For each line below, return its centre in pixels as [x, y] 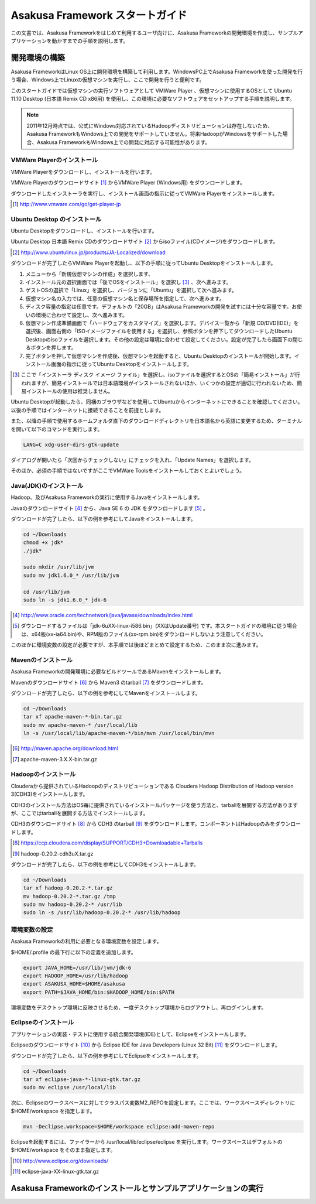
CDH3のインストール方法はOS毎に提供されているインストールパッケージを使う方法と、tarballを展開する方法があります [154, 805]
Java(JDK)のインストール [47, 485]
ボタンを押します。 [53, 348]
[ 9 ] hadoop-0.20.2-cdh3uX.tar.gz [53, 854]
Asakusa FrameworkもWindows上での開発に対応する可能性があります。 [123, 142]
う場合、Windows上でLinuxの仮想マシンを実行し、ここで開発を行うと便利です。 [108, 80]
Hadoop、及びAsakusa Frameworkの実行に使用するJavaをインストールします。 [107, 497]
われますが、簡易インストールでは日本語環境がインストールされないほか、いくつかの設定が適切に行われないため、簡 [162, 383]
